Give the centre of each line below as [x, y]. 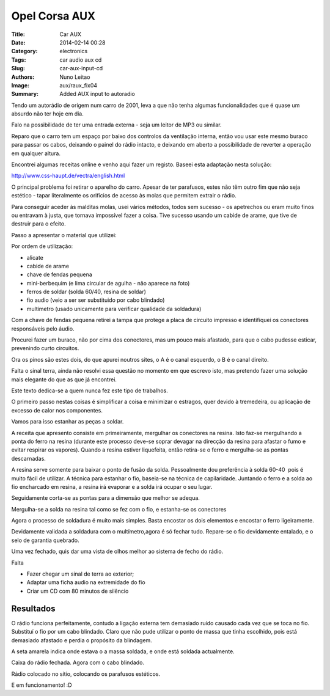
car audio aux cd [81, 60]
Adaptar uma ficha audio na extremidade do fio [86, 582]
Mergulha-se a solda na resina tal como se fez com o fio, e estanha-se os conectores [119, 509]
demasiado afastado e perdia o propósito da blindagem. [82, 640]
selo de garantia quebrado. [45, 540]
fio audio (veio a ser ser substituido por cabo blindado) [96, 300]
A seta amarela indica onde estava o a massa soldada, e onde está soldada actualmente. [123, 651]
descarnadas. [28, 458]
